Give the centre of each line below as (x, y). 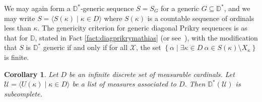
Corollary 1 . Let (31, 74)
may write (20, 18)
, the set (148, 47)
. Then (195, 84)
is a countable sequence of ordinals (201, 18)
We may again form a (37, 8)
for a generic (180, 8)
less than (18, 28)
